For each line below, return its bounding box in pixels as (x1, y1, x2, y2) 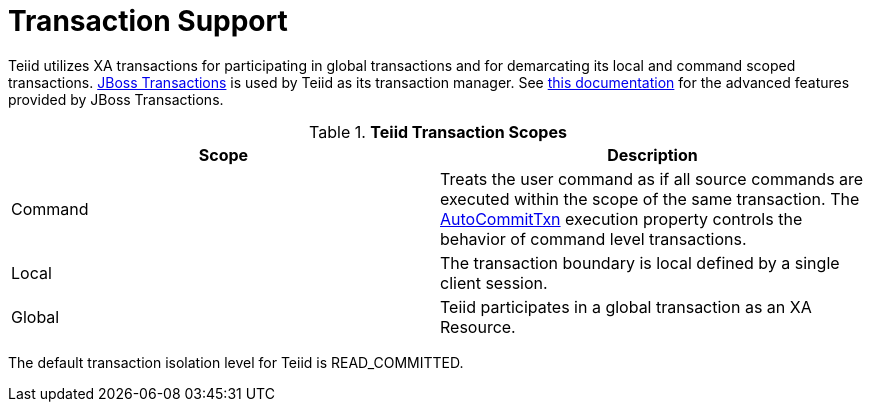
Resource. (440, 316, 516, 337)
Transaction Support (8, 4, 288, 38)
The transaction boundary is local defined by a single (440, 252, 840, 273)
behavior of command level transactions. (440, 228, 747, 249)
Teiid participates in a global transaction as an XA (440, 296, 812, 317)
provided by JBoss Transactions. (8, 90, 224, 108)
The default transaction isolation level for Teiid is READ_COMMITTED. (8, 353, 464, 371)
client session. (440, 272, 548, 293)
